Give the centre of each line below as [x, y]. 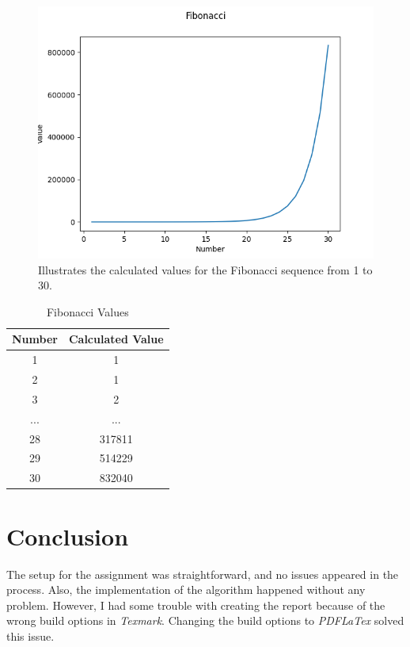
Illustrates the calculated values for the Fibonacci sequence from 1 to [205, 269]
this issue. [30, 636]
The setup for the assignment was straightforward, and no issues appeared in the [203, 574]
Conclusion [68, 536]
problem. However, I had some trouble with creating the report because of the [196, 605]
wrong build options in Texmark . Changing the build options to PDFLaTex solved [205, 620]
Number [35, 339]
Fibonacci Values [87, 311]
